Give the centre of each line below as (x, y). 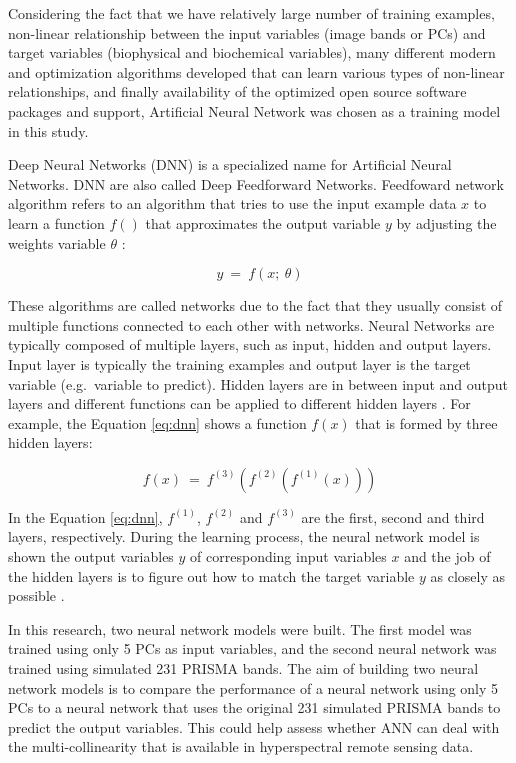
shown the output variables (91, 556)
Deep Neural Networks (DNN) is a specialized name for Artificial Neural (230, 164)
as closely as (467, 575)
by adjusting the (446, 222)
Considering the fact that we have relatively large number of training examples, (251, 13)
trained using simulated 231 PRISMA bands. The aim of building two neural (243, 668)
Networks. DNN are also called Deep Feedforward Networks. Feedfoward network (256, 183)
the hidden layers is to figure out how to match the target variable (211, 575)
